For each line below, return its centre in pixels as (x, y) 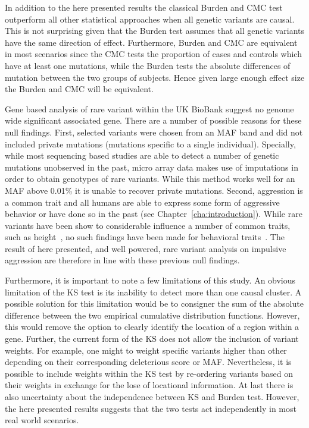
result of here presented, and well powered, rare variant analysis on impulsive (146, 248)
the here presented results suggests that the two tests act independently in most (151, 408)
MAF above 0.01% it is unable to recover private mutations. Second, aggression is (154, 190)
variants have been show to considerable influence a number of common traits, (148, 225)
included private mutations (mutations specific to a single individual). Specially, (150, 144)
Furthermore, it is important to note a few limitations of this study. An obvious (150, 280)
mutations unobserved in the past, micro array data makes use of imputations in (152, 167)
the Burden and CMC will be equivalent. (79, 89)
